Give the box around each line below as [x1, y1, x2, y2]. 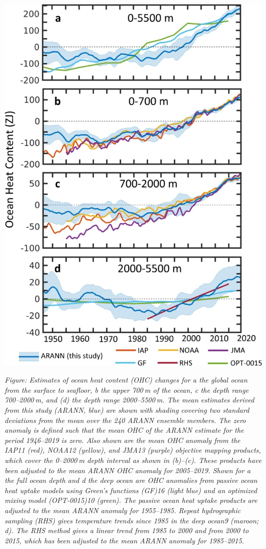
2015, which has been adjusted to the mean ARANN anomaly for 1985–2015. [5, 535, 244, 545]
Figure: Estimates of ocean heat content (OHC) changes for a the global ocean [5, 374, 248, 385]
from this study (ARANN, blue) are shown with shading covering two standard [5, 404, 250, 415]
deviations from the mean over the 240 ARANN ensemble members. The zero [5, 414, 246, 425]
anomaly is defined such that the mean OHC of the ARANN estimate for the [5, 425, 244, 435]
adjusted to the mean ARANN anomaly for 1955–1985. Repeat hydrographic [5, 504, 241, 515]
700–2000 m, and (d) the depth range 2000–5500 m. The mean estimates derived [5, 394, 254, 405]
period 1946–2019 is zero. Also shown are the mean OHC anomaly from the [5, 434, 240, 445]
